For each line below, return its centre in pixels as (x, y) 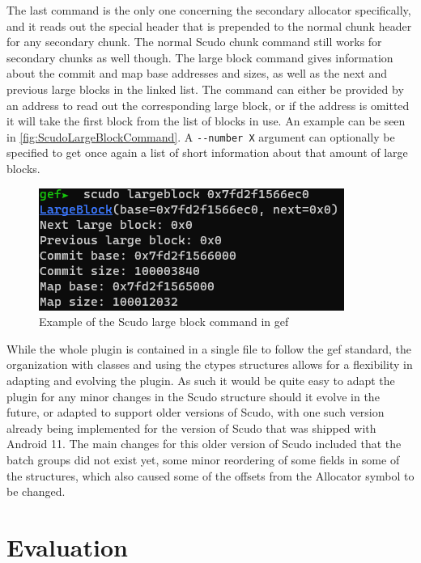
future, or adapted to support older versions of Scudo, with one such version (196, 412)
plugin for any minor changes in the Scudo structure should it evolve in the (193, 396)
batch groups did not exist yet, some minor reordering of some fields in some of (203, 459)
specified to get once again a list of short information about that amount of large (207, 152)
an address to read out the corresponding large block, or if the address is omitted (208, 105)
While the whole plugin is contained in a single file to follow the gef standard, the (209, 348)
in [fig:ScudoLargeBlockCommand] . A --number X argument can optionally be (201, 136)
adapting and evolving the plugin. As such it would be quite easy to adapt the (201, 380)
